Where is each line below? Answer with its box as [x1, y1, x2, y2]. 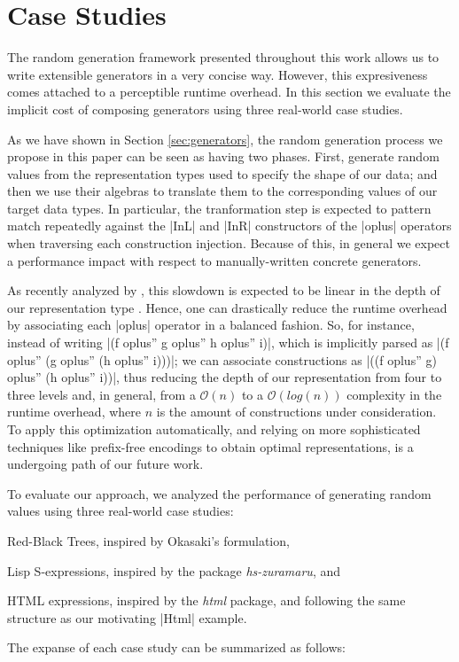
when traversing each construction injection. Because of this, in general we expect [7, 234, 450, 253]
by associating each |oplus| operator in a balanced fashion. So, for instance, [7, 315, 415, 334]
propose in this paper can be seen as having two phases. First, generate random [7, 147, 440, 166]
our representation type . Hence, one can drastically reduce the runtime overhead [7, 298, 447, 316]
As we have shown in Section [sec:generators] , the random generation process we [7, 129, 443, 148]
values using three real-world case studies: [7, 502, 234, 520]
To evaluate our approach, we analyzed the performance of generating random [7, 484, 432, 502]
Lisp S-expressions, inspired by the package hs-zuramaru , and [7, 561, 341, 580]
